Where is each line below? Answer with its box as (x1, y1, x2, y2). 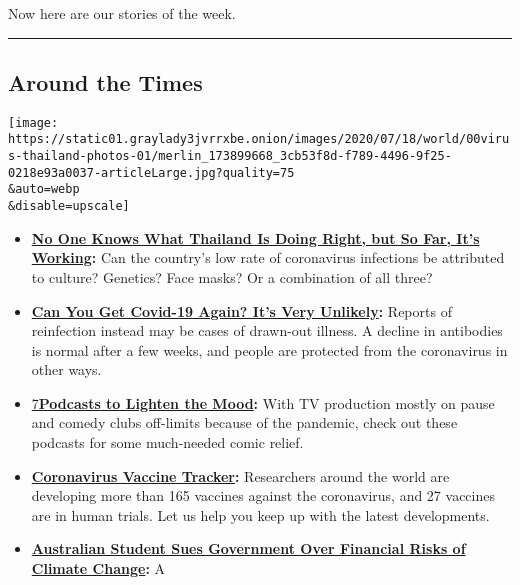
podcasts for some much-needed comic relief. (31, 432, 304, 453)
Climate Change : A (31, 558, 166, 579)
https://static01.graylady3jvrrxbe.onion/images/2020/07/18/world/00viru (8, 132, 510, 147)
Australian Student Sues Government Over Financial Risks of (31, 538, 466, 559)
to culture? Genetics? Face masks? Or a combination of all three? (31, 266, 433, 287)
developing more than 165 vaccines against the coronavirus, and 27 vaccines (31, 485, 495, 506)
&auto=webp (8, 182, 80, 197)
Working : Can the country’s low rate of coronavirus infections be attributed (31, 247, 505, 268)
